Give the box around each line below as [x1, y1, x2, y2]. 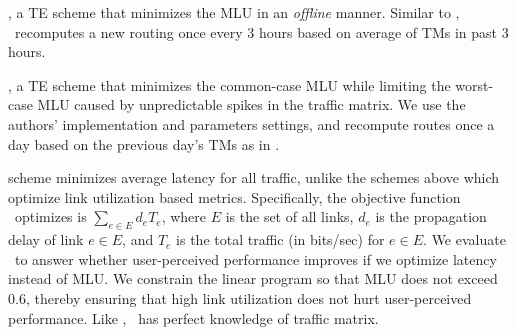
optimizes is [14, 206, 87, 227]
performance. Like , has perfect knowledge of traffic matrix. [8, 307, 379, 328]
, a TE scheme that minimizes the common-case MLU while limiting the [8, 74, 451, 95]
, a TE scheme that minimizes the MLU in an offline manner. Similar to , [8, 2, 460, 22]
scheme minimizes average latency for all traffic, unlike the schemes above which [8, 167, 500, 188]
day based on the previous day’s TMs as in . [8, 133, 280, 154]
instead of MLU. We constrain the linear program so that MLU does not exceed [8, 268, 498, 289]
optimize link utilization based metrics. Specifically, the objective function [8, 186, 461, 207]
